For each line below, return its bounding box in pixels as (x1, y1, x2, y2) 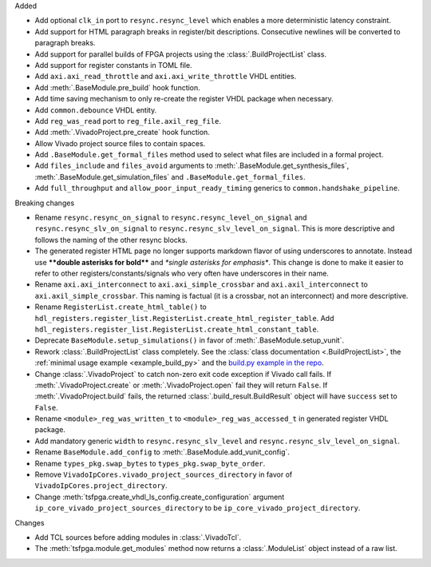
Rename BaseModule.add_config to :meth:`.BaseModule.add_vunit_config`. (34, 447, 291, 457)
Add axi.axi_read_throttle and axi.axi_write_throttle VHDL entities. (34, 72, 297, 81)
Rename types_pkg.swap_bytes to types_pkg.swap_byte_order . (34, 458, 266, 468)
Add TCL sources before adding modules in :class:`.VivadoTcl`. (34, 532, 242, 542)
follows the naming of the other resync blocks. (34, 235, 188, 244)
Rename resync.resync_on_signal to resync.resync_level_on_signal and (34, 212, 307, 223)
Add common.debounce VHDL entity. (34, 105, 157, 115)
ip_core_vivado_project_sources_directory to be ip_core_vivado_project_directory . (34, 503, 361, 513)
